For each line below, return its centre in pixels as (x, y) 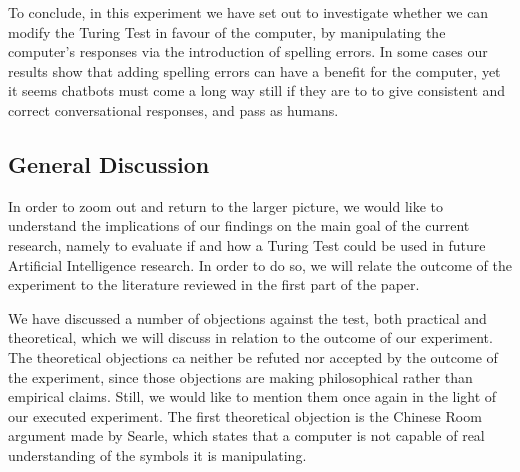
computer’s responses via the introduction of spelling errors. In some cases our (248, 51)
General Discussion (109, 163)
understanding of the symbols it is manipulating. (157, 454)
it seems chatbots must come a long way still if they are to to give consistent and (257, 90)
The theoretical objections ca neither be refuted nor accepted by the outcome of (253, 356)
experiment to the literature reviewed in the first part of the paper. (214, 284)
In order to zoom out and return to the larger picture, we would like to (226, 205)
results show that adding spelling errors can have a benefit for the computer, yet (254, 70)
